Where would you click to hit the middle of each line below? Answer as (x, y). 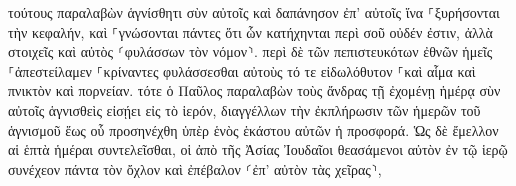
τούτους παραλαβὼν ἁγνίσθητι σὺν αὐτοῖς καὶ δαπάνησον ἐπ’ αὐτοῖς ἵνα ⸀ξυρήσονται (254, 12)
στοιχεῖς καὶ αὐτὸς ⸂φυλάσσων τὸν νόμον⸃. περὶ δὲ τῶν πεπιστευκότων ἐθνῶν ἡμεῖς (250, 51)
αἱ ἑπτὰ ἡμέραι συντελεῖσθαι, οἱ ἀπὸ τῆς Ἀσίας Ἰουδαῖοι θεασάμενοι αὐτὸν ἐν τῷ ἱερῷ (258, 149)
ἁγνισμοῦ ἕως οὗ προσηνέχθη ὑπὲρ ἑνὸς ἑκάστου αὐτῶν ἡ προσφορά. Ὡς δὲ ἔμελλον (253, 129)
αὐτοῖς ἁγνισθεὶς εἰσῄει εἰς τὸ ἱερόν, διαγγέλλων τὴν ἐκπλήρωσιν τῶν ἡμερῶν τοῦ (244, 109)
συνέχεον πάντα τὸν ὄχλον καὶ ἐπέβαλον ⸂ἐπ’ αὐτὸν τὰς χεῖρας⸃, (195, 168)
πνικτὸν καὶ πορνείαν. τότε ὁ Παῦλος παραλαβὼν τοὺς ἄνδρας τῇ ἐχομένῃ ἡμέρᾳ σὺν (254, 90)
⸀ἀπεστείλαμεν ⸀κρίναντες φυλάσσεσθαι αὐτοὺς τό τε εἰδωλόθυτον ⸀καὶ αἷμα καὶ (242, 70)
